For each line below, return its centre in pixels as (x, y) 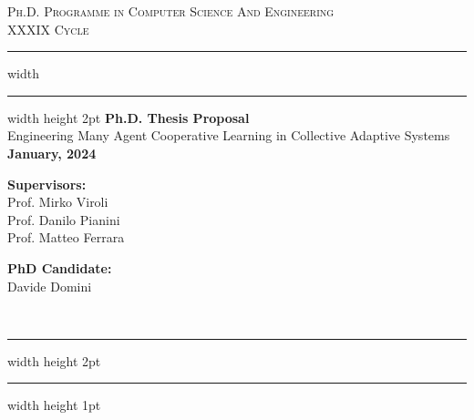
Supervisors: (47, 184)
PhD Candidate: (60, 267)
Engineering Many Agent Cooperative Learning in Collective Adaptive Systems (229, 135)
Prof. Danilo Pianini (64, 219)
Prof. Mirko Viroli (58, 202)
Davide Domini (50, 286)
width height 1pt (54, 405)
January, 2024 (52, 153)
